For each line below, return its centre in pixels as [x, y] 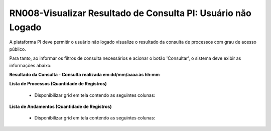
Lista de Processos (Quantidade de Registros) [58, 84]
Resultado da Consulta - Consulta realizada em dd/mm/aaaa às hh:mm [85, 74]
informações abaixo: [30, 65]
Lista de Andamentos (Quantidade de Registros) [60, 107]
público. [18, 49]
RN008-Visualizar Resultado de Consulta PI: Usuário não [130, 13]
